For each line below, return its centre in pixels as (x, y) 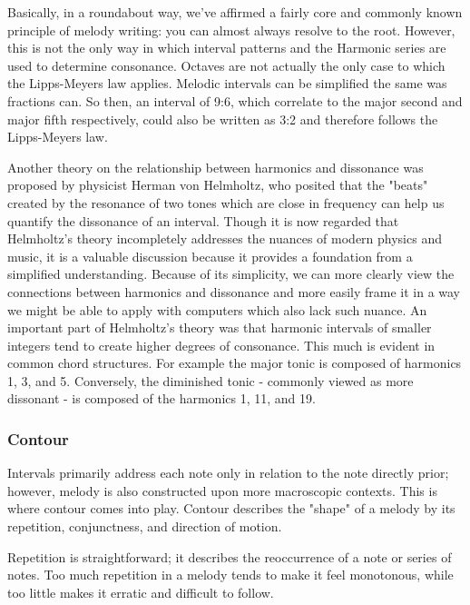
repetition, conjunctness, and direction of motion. (145, 526)
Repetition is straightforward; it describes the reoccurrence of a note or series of (230, 556)
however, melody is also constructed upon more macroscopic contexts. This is (222, 490)
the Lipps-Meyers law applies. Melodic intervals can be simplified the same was (227, 83)
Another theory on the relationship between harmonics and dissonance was (215, 167)
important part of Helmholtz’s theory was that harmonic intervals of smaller (220, 327)
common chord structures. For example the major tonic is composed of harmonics (235, 363)
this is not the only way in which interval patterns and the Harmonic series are (227, 48)
